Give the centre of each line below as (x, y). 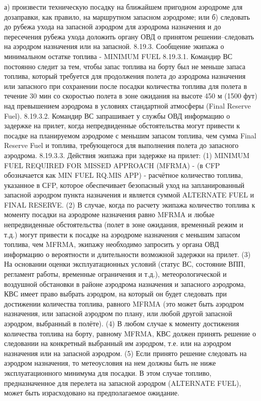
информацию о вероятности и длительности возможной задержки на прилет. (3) (127, 254)
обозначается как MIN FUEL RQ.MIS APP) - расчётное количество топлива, (123, 175)
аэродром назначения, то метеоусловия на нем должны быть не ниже (110, 363)
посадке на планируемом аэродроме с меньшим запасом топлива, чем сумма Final (130, 135)
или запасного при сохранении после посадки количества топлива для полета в (125, 86)
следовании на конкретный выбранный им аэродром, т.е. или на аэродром (118, 343)
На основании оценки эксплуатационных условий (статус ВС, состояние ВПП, (125, 264)
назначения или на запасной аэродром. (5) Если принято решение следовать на (125, 353)
